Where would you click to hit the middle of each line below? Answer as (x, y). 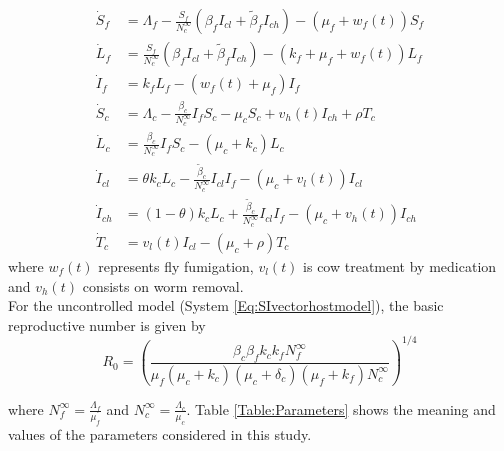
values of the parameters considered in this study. (160, 433)
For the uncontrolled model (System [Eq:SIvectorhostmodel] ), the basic (226, 305)
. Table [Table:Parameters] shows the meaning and (341, 408)
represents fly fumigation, (176, 266)
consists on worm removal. (163, 285)
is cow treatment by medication (400, 266)
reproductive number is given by (107, 324)
